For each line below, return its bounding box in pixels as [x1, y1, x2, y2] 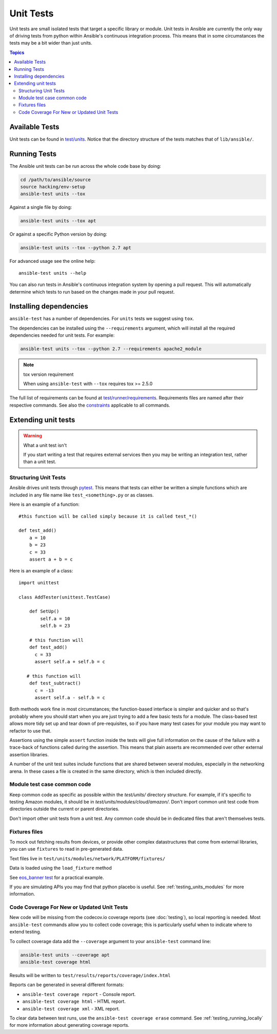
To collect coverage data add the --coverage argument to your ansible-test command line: [9, 938, 211, 944]
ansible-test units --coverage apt [20, 952, 110, 958]
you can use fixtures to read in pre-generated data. [9, 846, 124, 852]
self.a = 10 [40, 616, 70, 621]
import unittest [18, 580, 60, 585]
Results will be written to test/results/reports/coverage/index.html [9, 972, 171, 978]
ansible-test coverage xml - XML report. [22, 1005, 120, 1011]
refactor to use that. [9, 727, 51, 734]
